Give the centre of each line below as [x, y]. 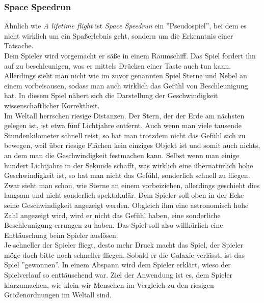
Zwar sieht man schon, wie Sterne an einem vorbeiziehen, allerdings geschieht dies [132, 185]
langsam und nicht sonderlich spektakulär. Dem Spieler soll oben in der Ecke [124, 195]
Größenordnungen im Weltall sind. [58, 295]
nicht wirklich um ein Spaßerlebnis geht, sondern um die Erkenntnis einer [119, 35]
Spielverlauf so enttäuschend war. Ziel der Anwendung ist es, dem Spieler [118, 275]
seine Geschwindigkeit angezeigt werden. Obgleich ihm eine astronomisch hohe [126, 205]
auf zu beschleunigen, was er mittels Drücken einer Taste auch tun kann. [118, 65]
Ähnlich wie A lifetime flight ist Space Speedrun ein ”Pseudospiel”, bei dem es [125, 26]
